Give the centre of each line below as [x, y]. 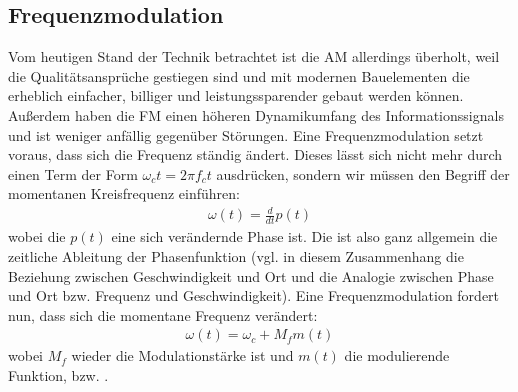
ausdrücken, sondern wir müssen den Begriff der [363, 173]
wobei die [37, 236]
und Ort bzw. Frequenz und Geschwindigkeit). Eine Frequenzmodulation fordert [254, 295]
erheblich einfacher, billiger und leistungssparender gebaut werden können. [236, 95]
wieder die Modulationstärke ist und [182, 355]
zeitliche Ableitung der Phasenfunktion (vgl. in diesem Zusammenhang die [236, 255]
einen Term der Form [73, 173]
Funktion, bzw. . [58, 374]
